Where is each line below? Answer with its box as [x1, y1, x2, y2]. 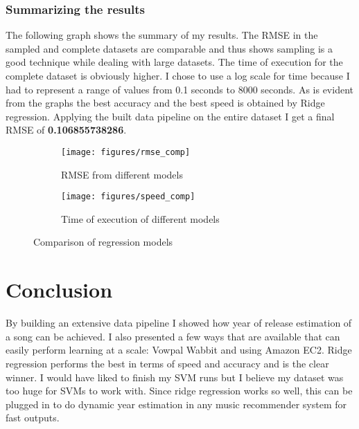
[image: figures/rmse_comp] [61, 147, 191, 157]
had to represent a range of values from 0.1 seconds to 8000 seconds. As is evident [6, 82, 353, 96]
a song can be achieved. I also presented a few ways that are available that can [6, 329, 340, 343]
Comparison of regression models [33, 235, 173, 249]
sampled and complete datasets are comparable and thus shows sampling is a [6, 41, 333, 55]
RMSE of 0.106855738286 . [6, 122, 127, 137]
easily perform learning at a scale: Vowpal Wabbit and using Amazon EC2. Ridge [6, 343, 352, 357]
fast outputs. [6, 410, 60, 425]
